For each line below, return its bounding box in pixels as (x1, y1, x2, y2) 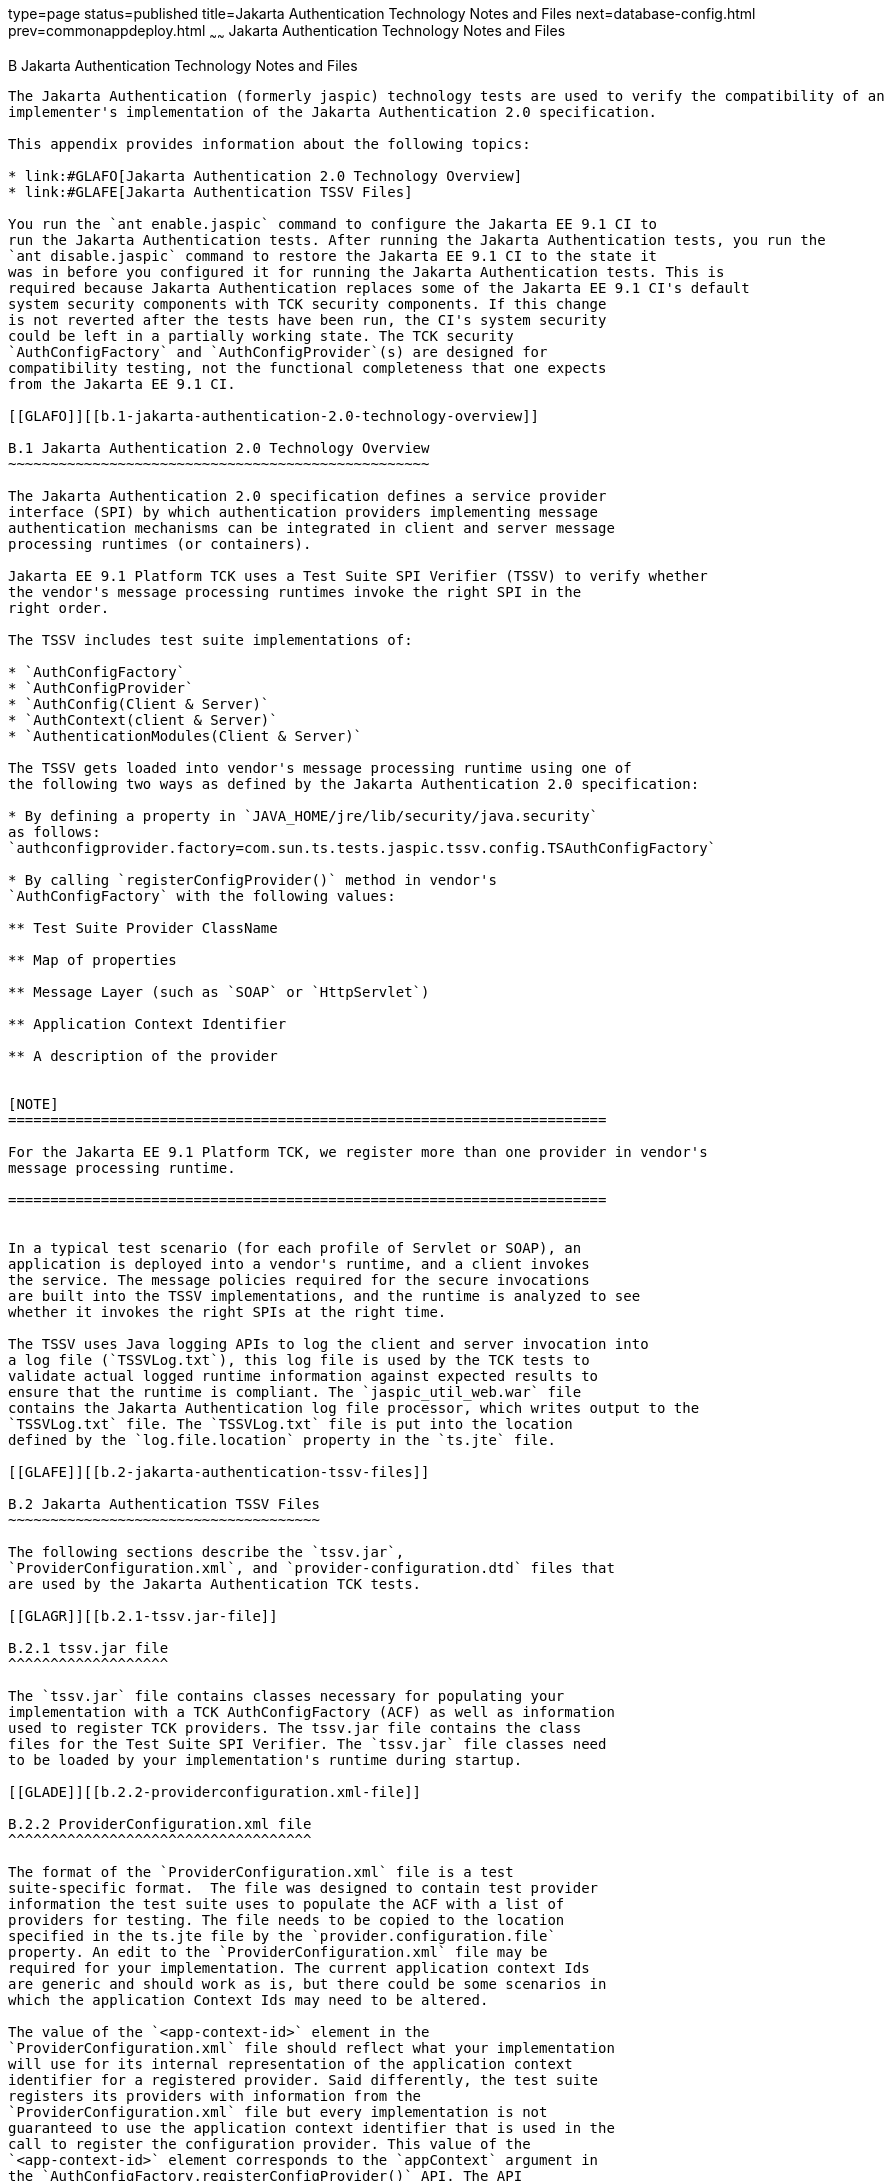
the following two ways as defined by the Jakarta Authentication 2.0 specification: (8, 775, 700, 792)
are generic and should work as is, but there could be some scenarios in (8, 1975, 607, 1992)
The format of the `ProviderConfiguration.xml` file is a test (8, 1863, 514, 1880)
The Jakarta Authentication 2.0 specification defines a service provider (8, 487, 607, 504)
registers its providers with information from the (8, 2087, 422, 2104)
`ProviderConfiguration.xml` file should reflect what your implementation (8, 2039, 615, 2056)
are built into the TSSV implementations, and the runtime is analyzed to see (8, 1287, 641, 1304)
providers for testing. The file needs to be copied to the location (8, 1911, 565, 1928)
